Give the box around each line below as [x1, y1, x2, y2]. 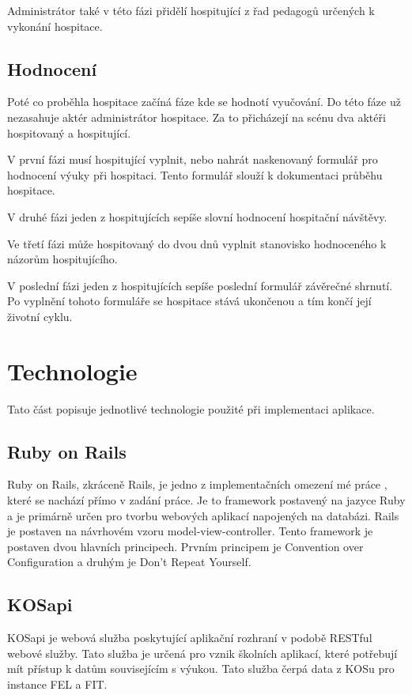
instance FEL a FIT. [7, 675, 108, 692]
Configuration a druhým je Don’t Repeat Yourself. [7, 553, 251, 570]
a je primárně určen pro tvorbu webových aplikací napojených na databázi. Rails [7, 507, 399, 523]
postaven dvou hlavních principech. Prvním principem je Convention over [7, 538, 364, 554]
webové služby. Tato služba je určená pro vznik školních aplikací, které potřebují [7, 644, 398, 661]
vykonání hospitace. [7, 17, 103, 34]
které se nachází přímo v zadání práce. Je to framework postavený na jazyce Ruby [7, 492, 406, 508]
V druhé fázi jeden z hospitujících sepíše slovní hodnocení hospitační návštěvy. [7, 208, 387, 225]
